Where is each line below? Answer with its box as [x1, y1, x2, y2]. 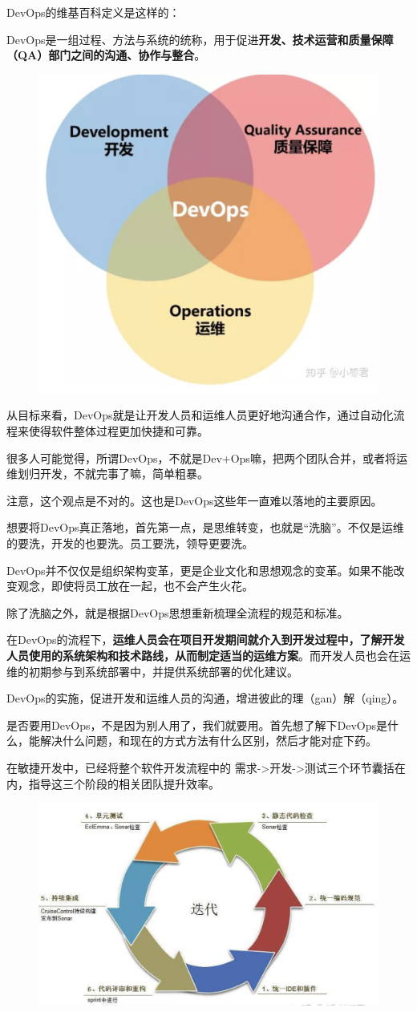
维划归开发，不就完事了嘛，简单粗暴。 [6, 465, 208, 482]
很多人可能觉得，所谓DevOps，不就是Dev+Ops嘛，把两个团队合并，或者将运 [6, 449, 407, 466]
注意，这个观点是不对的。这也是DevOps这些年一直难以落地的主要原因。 [6, 492, 383, 508]
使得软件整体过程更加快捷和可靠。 [28, 423, 208, 439]
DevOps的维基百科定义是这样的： [6, 4, 180, 20]
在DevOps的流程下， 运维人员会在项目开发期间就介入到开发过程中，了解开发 [6, 631, 405, 648]
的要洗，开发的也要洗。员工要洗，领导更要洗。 [6, 535, 253, 552]
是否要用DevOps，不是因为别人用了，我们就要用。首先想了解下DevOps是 [6, 716, 387, 733]
